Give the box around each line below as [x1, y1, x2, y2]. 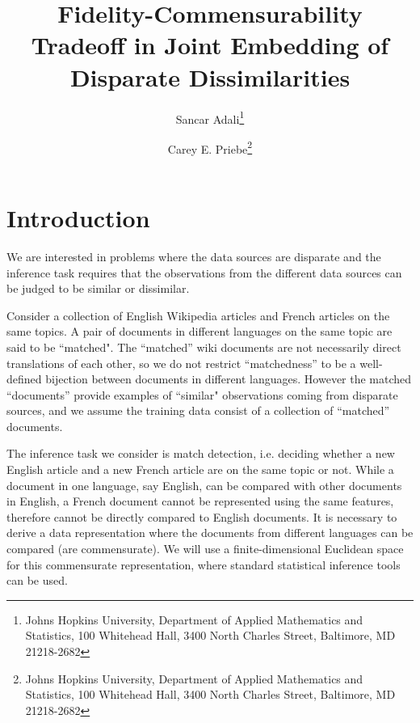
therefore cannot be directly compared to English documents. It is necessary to [6, 508, 397, 525]
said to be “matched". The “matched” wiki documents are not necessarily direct [6, 338, 401, 355]
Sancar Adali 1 [175, 108, 245, 127]
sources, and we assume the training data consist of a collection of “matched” [6, 402, 390, 419]
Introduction [6, 201, 150, 234]
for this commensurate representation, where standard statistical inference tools [6, 556, 401, 573]
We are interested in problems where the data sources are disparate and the [6, 247, 381, 264]
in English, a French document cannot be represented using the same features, [6, 493, 394, 509]
